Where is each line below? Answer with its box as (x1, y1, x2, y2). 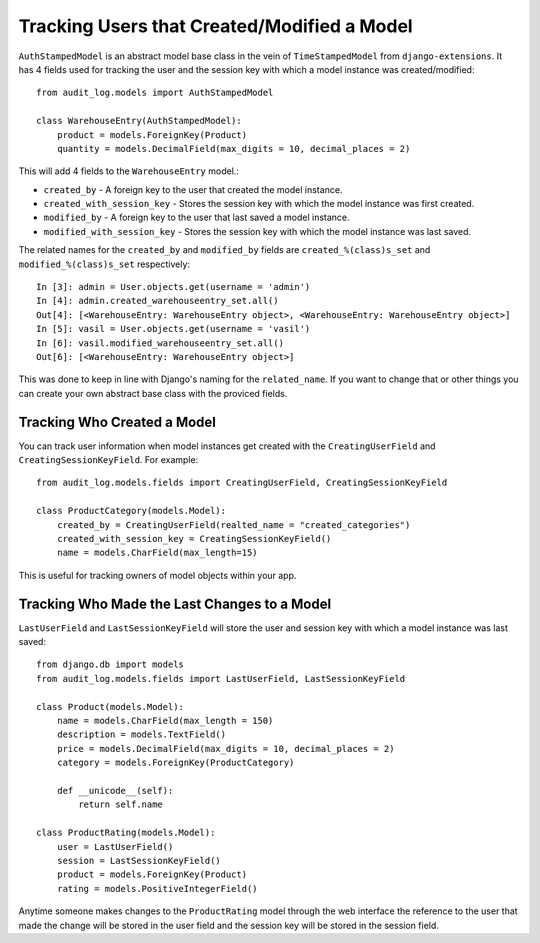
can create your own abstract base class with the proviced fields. (18, 387, 288, 399)
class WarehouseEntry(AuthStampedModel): (36, 115, 242, 127)
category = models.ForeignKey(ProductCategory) (56, 757, 295, 769)
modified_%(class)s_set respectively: (18, 258, 190, 270)
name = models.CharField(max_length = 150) (56, 715, 274, 727)
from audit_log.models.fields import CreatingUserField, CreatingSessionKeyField (36, 477, 448, 489)
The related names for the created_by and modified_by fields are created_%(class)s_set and (18, 244, 431, 256)
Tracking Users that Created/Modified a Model (18, 15, 414, 37)
